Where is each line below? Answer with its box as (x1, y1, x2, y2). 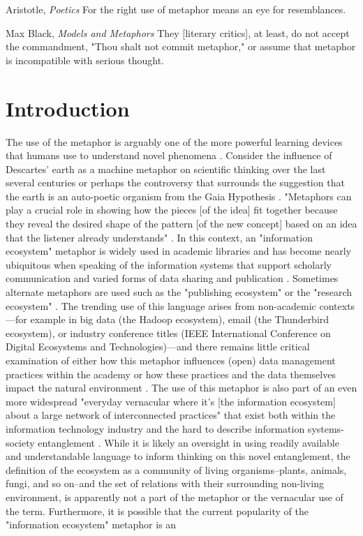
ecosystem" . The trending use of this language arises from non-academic (6, 298, 316, 313)
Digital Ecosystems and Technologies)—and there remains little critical (6, 339, 310, 354)
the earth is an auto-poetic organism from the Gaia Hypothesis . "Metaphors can (6, 188, 352, 203)
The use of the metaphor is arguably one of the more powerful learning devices (6, 134, 343, 149)
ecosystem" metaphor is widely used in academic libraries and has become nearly (6, 244, 352, 258)
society (6, 435, 35, 449)
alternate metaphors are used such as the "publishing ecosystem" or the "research (6, 285, 353, 299)
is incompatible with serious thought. (6, 52, 165, 67)
